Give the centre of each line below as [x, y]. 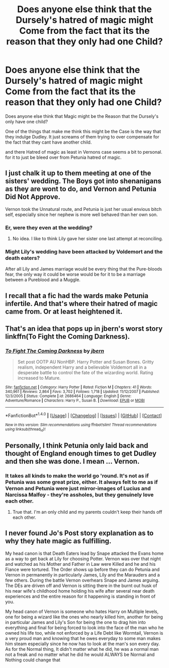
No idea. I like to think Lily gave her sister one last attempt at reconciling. [88, 239]
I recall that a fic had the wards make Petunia [77, 296]
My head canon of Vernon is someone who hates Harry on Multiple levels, [82, 611]
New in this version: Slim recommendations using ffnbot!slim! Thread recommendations [81, 425]
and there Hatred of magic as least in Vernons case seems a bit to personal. [84, 152]
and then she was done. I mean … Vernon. [72, 461]
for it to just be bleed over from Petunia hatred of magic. [63, 157]
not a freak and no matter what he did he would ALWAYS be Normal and [80, 654]
